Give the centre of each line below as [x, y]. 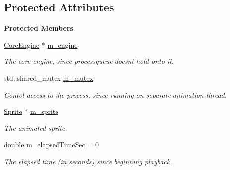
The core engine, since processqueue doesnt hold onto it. [89, 61]
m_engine [62, 44]
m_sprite [44, 111]
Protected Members [39, 28]
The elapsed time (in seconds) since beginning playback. [88, 161]
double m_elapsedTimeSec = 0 [52, 144]
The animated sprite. [36, 128]
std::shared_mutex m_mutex [49, 78]
